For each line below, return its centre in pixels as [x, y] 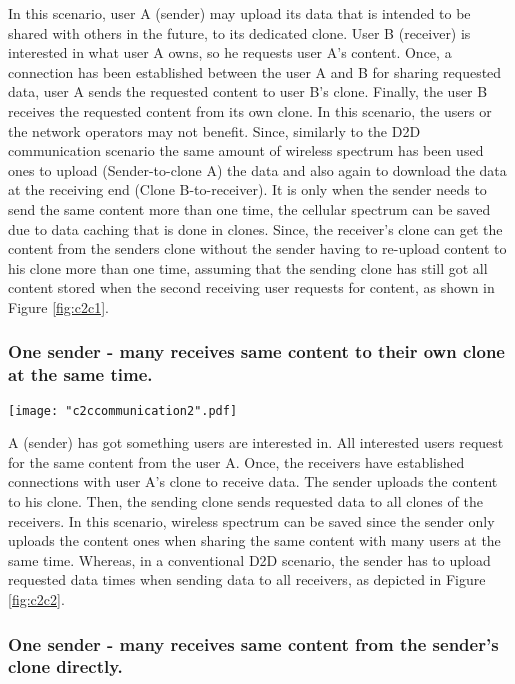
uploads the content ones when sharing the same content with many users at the [254, 540]
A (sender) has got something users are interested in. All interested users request [256, 442]
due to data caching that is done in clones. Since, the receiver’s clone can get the [255, 228]
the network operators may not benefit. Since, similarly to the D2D [214, 130]
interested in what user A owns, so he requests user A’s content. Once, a [230, 52]
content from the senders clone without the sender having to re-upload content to [257, 248]
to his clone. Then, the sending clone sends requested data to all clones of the [245, 501]
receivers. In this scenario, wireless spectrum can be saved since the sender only [251, 520]
